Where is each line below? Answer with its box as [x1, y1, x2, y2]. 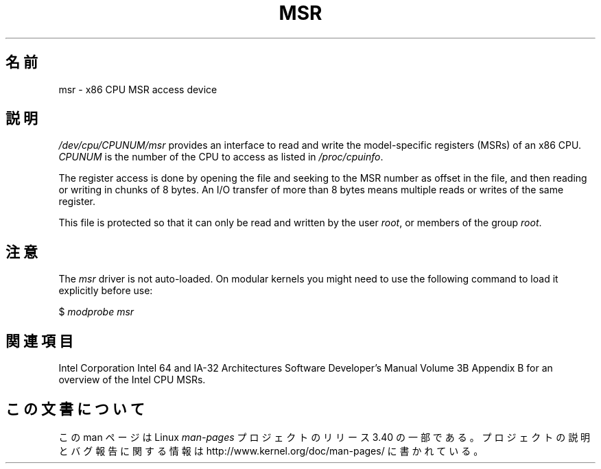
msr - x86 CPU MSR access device [58, 83, 217, 95]
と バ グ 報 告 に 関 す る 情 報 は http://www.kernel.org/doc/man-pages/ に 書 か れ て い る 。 [58, 444, 484, 457]
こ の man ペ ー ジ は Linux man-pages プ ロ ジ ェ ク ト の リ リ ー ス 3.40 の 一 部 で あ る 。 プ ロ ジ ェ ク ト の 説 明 [58, 431, 591, 443]
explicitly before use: [58, 285, 153, 297]
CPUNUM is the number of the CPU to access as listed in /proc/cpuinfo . [58, 151, 384, 163]
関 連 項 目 [5, 332, 73, 350]
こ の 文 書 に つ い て [5, 400, 145, 418]
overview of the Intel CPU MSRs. [58, 374, 206, 386]
